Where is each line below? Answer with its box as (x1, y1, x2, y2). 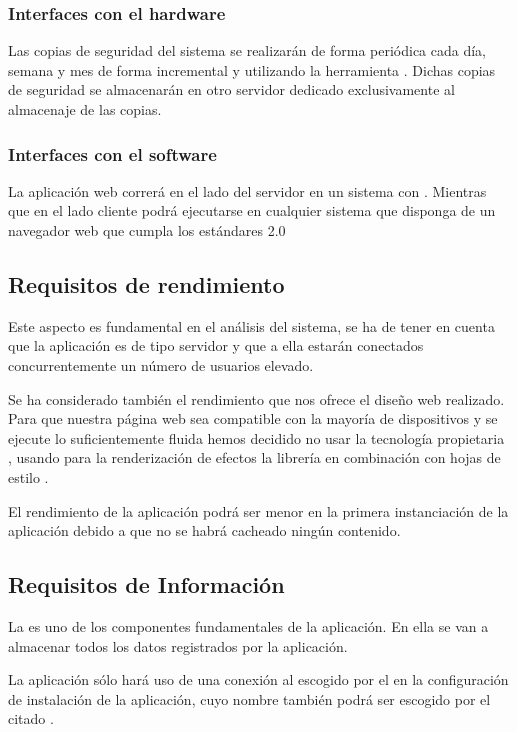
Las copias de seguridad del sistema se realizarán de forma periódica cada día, (8, 40, 486, 61)
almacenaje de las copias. (8, 99, 162, 119)
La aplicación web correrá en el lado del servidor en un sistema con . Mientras (8, 180, 487, 201)
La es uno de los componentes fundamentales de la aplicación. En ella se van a (8, 615, 489, 636)
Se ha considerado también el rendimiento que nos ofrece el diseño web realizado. (8, 388, 505, 409)
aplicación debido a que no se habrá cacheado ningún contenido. (8, 520, 401, 541)
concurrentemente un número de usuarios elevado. (8, 354, 314, 375)
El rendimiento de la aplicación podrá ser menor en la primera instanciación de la (8, 500, 509, 521)
